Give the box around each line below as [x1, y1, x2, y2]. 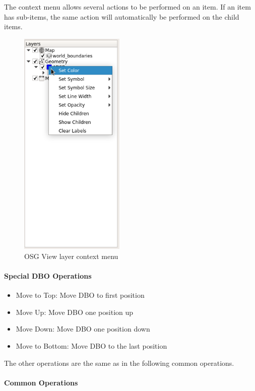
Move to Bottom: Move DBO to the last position [16, 340, 167, 351]
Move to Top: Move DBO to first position [16, 290, 145, 300]
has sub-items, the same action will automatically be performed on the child [4, 11, 239, 22]
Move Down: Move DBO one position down [16, 323, 150, 334]
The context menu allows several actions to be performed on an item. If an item [4, 2, 251, 12]
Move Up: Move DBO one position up [16, 306, 134, 317]
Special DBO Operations [4, 270, 92, 281]
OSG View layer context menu [24, 250, 118, 261]
